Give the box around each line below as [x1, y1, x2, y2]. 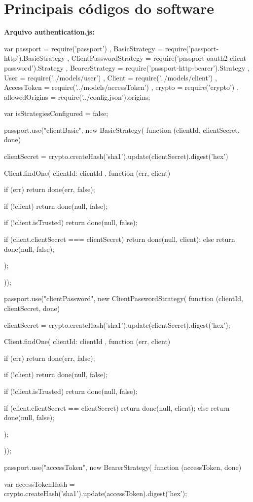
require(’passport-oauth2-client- [153, 53, 249, 63]
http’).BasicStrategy [4, 53, 65, 63]
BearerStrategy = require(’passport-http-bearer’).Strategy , [70, 62, 250, 73]
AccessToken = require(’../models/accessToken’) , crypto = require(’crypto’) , [4, 82, 239, 92]
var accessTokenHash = [4, 478, 75, 489]
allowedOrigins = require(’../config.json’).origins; [4, 91, 150, 102]
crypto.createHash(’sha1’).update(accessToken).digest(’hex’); [4, 488, 187, 499]
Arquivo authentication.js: [4, 27, 95, 37]
